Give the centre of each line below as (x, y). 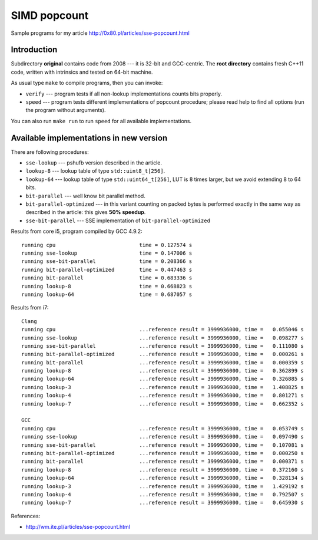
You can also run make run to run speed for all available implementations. (101, 121)
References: (26, 516)
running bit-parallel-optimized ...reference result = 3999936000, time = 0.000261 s (163, 354)
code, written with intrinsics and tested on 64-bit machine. (82, 72)
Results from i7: (30, 308)
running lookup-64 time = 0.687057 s (107, 294)
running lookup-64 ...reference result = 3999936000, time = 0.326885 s (163, 379)
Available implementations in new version (89, 138)
